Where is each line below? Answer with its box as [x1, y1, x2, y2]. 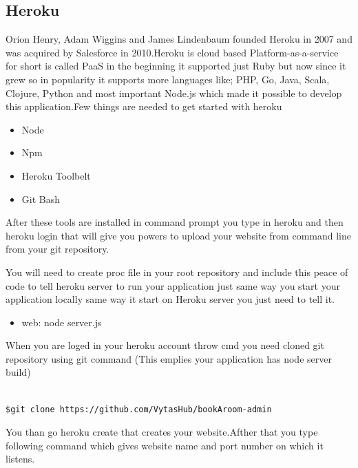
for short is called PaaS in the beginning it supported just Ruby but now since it [6, 58, 346, 73]
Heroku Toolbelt [21, 168, 91, 182]
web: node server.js [21, 315, 102, 329]
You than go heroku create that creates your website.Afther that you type [6, 425, 318, 439]
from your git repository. [6, 242, 109, 256]
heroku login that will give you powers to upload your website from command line [6, 228, 351, 242]
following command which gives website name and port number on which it [6, 438, 324, 452]
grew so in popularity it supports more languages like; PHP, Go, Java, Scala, [6, 72, 330, 86]
